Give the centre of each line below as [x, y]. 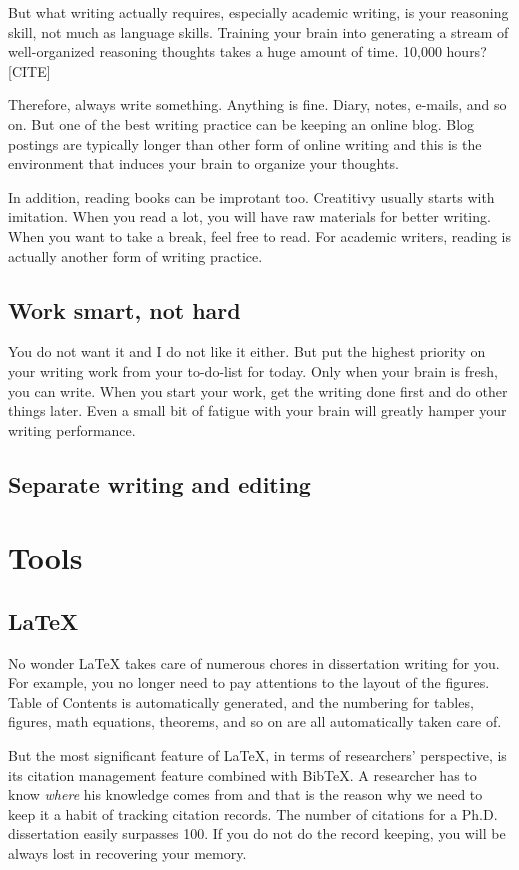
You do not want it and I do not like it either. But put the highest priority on [247, 351]
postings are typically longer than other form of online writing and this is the [245, 143]
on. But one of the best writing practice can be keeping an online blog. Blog [241, 123]
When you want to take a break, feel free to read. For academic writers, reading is [260, 235]
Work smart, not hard [124, 309]
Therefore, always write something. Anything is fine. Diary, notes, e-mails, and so [257, 104]
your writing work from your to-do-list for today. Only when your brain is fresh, [253, 370]
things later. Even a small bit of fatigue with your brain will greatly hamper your [257, 410]
